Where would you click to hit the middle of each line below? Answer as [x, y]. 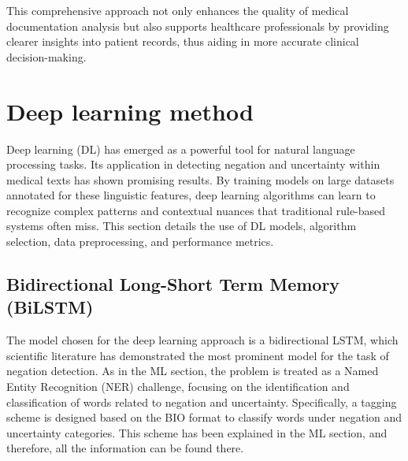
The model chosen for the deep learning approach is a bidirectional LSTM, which [202, 340]
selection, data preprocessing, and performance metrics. [140, 242]
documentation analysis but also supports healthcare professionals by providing [198, 26]
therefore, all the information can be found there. [125, 448]
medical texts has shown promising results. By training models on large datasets [200, 179]
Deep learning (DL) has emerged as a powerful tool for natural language [181, 149]
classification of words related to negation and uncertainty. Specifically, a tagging [202, 402]
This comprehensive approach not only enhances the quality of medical [178, 10]
